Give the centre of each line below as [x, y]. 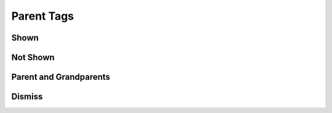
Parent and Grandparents [61, 77]
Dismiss [27, 97]
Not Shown [33, 57]
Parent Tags [43, 16]
